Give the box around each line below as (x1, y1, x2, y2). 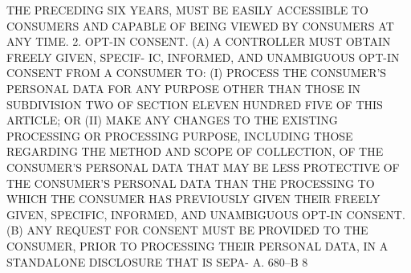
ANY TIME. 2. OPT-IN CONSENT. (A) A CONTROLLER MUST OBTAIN (6, 33, 391, 50)
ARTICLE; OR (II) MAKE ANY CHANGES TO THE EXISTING (6, 112, 338, 128)
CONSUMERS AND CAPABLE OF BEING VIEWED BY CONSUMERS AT (6, 17, 394, 34)
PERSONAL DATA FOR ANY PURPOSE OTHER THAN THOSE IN (6, 79, 361, 96)
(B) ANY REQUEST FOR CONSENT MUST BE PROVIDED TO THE (6, 222, 368, 238)
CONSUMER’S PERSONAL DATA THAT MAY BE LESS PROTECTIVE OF (6, 158, 400, 175)
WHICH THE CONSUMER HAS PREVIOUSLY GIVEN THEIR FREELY (6, 190, 380, 207)
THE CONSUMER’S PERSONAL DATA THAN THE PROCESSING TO (6, 174, 375, 191)
